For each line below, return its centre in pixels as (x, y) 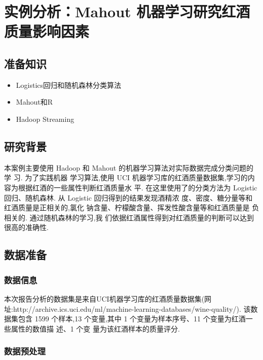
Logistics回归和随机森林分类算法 (69, 85)
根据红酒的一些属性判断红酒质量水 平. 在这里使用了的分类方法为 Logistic (138, 187)
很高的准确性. (26, 227)
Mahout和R (34, 102)
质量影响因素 (47, 31)
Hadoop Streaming (45, 119)
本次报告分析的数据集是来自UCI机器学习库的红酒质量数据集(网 (108, 298)
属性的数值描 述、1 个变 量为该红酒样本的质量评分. (95, 328)
